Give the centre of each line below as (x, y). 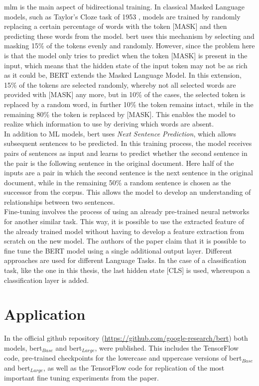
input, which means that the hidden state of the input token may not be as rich (126, 65)
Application (45, 314)
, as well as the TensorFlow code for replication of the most (134, 367)
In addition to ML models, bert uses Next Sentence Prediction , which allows (120, 133)
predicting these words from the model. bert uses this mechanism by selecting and (129, 36)
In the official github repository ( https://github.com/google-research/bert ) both (126, 338)
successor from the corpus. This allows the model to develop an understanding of (128, 192)
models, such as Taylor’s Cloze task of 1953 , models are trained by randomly (122, 16)
